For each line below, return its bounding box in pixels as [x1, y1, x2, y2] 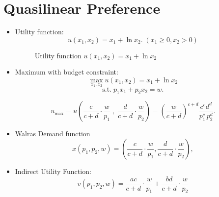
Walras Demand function [15, 128, 90, 139]
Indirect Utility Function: [15, 166, 91, 176]
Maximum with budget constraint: [15, 67, 118, 77]
